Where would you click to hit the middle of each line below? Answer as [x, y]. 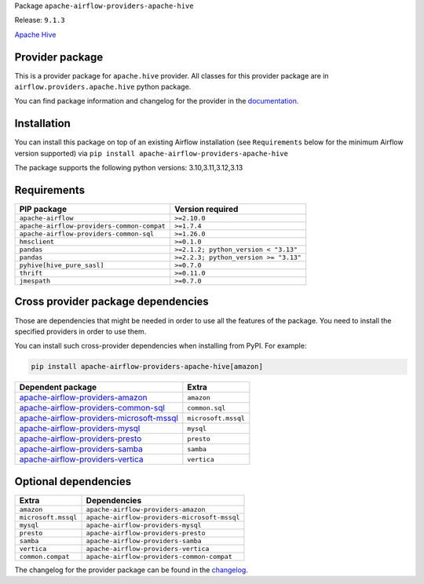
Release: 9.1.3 [40, 20]
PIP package [43, 210]
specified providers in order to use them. [80, 331]
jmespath [35, 281]
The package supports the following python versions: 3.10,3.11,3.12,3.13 [129, 168]
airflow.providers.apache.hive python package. [103, 87]
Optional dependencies [73, 482]
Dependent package [58, 387]
